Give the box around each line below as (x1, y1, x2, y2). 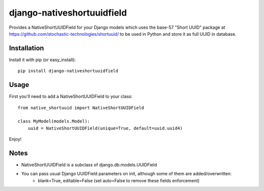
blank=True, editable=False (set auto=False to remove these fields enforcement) (38, 177, 200, 183)
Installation (9, 44, 44, 52)
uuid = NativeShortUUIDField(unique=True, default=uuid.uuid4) (27, 125, 183, 131)
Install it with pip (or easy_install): (9, 57, 76, 63)
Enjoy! (9, 136, 22, 142)
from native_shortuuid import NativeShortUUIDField (18, 105, 144, 110)
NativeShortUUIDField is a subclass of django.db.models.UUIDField (21, 162, 157, 168)
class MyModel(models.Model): (18, 119, 90, 124)
